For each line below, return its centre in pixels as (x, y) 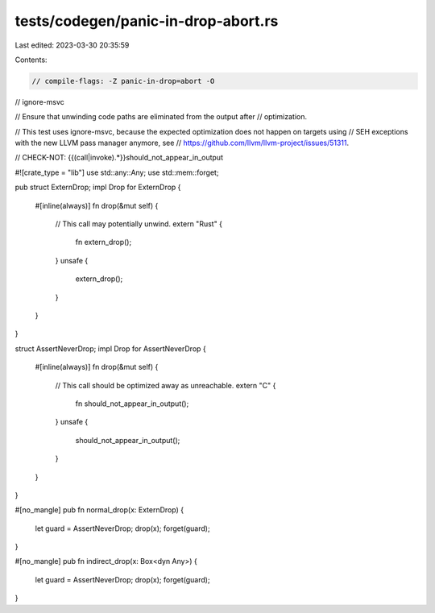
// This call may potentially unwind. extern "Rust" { (139, 224)
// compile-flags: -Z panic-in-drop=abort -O (123, 81)
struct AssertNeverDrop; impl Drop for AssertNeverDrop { (110, 348)
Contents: (31, 60)
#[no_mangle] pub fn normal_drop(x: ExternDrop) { (99, 510)
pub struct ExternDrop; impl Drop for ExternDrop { (98, 187)
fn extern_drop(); (104, 242)
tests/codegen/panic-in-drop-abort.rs (147, 21)
